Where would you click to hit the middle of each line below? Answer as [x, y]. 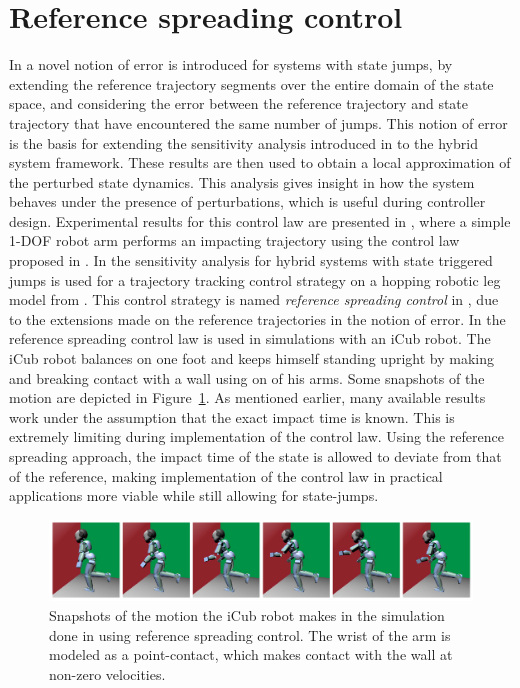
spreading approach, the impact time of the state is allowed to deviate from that [255, 456]
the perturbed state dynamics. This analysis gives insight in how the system [242, 181]
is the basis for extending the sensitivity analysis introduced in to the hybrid [243, 142]
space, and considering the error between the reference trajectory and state [239, 103]
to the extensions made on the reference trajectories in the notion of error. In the [257, 318]
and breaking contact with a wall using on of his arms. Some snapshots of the [247, 377]
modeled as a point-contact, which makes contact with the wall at [251, 654]
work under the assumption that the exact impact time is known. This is [232, 416]
